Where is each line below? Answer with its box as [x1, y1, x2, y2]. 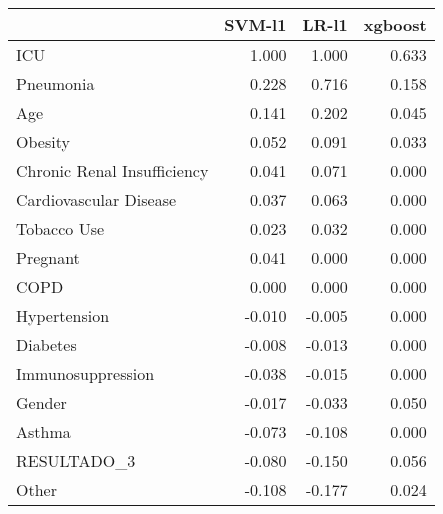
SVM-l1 [224, 13, 287, 36]
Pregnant [16, 246, 80, 269]
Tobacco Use [16, 217, 105, 240]
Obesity [16, 130, 70, 153]
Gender [16, 391, 67, 414]
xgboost [363, 13, 427, 36]
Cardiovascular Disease [16, 188, 177, 211]
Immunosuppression [16, 362, 155, 385]
